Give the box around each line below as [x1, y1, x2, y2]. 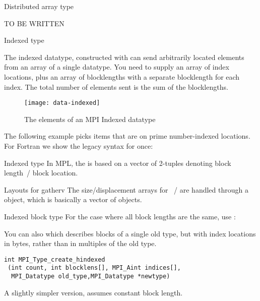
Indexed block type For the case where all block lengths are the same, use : [4, 211, 236, 221]
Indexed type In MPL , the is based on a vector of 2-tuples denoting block [4, 157, 231, 168]
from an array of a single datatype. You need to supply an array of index [4, 62, 229, 72]
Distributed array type [4, 1, 74, 11]
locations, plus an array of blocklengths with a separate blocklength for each [4, 71, 240, 82]
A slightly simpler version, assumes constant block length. [4, 287, 183, 297]
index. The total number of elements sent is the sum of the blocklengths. [4, 81, 228, 92]
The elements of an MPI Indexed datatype [24, 113, 156, 124]
